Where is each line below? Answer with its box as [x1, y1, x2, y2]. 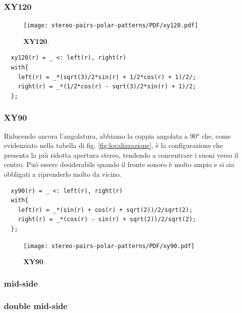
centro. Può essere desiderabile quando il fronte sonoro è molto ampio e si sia [4, 159, 235, 169]
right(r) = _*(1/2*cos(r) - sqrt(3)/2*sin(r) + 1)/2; [18, 83, 196, 90]
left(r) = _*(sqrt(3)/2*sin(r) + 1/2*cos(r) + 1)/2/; [18, 73, 196, 81]
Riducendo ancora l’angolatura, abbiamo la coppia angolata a [4, 130, 188, 141]
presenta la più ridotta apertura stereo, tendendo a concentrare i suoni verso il [4, 149, 239, 160]
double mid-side [4, 299, 68, 312]
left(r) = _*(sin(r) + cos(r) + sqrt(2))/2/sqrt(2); [18, 206, 193, 213]
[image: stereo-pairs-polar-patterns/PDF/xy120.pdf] [23, 22, 198, 29]
